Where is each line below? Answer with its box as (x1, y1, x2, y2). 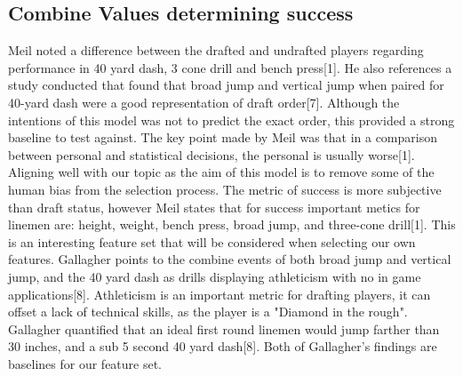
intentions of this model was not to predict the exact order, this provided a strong (8, 110, 455, 129)
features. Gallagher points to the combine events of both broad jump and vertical (8, 250, 451, 268)
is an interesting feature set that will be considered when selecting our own (8, 232, 416, 251)
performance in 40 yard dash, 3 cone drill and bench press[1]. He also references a (8, 58, 452, 76)
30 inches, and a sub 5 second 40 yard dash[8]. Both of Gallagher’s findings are (8, 337, 437, 356)
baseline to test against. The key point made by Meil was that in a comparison (8, 128, 437, 147)
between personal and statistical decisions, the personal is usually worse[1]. (8, 145, 415, 164)
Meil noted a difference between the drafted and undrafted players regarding (8, 41, 424, 60)
